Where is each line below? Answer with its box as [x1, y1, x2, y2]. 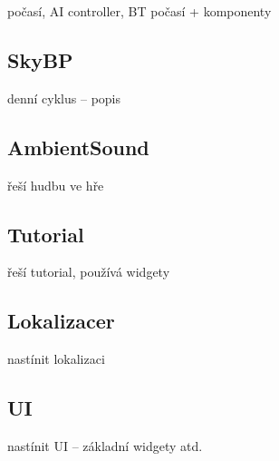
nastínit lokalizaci [7, 349, 105, 368]
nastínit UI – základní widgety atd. [7, 436, 203, 455]
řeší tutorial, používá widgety [7, 262, 170, 281]
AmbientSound [7, 132, 149, 161]
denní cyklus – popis [7, 88, 121, 107]
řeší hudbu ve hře [7, 175, 104, 194]
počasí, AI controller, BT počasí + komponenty [7, 2, 272, 20]
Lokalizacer [7, 307, 115, 335]
